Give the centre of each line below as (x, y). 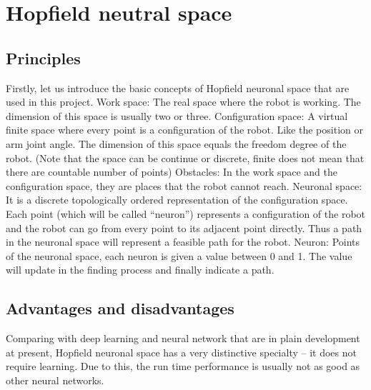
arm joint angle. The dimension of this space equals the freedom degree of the (176, 143)
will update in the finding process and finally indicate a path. (140, 270)
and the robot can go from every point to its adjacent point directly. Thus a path (184, 227)
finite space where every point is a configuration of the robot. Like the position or (184, 130)
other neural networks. (55, 380)
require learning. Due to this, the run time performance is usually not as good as (183, 366)
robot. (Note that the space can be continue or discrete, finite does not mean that (185, 157)
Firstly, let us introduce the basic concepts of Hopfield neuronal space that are (178, 87)
